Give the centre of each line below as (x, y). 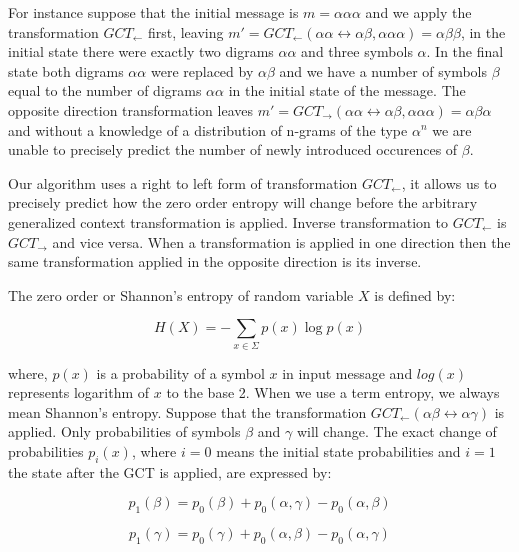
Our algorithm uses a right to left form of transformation (183, 182)
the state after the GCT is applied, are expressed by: (170, 471)
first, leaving (185, 31)
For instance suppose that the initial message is (153, 12)
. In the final (465, 51)
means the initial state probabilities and (338, 451)
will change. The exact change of (396, 431)
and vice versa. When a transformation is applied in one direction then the (281, 241)
